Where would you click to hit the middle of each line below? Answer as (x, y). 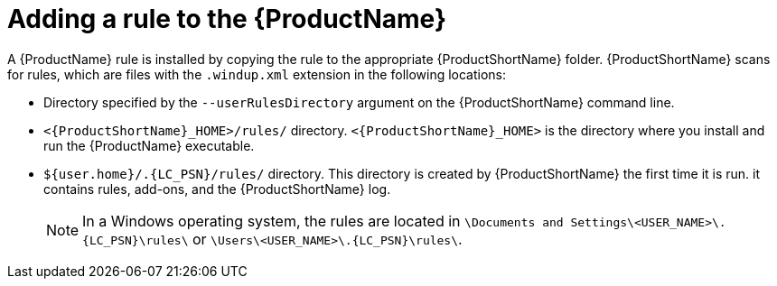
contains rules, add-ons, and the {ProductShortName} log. (217, 189)
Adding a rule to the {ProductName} (227, 19)
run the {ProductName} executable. (149, 145)
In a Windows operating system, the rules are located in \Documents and (323, 221)
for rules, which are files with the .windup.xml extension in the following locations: (257, 74)
